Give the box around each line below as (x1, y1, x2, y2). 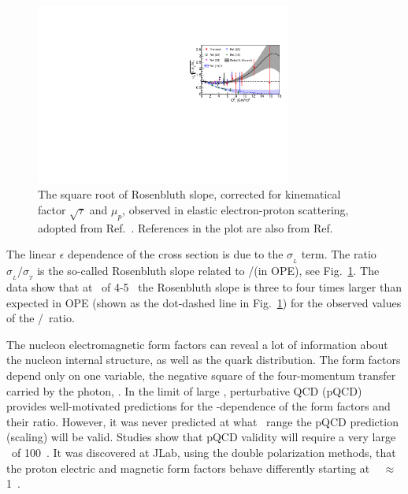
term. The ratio (301, 246, 376, 262)
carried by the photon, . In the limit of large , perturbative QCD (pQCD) (6, 382, 362, 399)
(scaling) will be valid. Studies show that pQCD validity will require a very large (6, 429, 396, 445)
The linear (6, 246, 57, 262)
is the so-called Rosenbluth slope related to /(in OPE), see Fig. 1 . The (37, 262, 380, 279)
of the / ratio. (6, 310, 75, 326)
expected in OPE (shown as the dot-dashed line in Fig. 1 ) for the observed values (6, 294, 402, 310)
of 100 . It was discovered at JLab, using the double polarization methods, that (11, 444, 396, 460)
